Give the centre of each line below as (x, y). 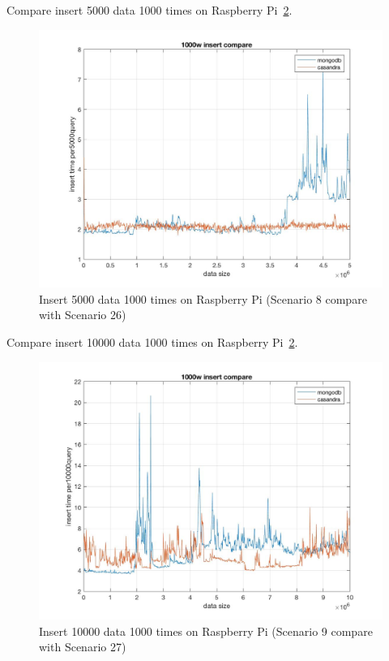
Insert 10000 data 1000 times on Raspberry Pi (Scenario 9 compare (206, 631)
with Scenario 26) (83, 315)
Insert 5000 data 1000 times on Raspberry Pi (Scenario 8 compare (203, 298)
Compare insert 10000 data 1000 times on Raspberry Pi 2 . (152, 341)
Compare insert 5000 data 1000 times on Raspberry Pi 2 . (150, 10)
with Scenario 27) (83, 647)
